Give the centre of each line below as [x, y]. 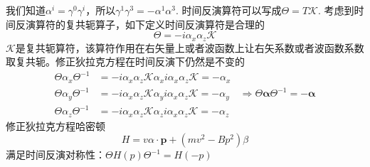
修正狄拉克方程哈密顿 [55, 125]
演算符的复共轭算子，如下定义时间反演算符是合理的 [145, 24]
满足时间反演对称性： [55, 155]
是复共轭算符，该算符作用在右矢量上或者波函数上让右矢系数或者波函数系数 [190, 47]
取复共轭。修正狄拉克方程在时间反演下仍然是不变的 [125, 61]
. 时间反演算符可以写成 [228, 10]
